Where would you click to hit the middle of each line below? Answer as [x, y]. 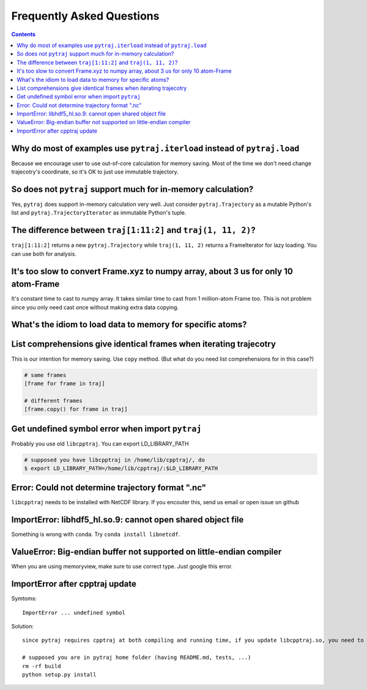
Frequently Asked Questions [85, 16]
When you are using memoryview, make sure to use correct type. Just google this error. [122, 567]
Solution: [22, 626]
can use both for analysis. [44, 254]
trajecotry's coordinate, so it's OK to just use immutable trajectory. [95, 172]
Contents [24, 34]
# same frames [45, 375]
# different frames [53, 401]
